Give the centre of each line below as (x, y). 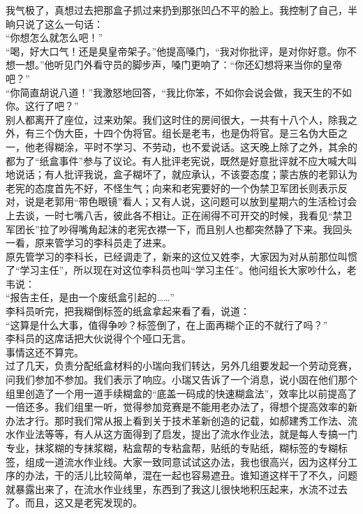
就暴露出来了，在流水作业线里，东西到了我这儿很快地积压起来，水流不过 (172, 489)
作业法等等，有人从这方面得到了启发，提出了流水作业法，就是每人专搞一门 (186, 434)
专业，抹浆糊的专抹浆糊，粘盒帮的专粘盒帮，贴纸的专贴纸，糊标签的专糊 (172, 448)
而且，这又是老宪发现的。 (83, 502)
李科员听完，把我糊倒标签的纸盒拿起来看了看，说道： (128, 311)
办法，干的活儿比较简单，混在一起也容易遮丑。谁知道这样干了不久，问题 (191, 475)
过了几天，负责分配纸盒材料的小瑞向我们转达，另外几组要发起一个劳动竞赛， (181, 366)
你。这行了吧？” (42, 106)
